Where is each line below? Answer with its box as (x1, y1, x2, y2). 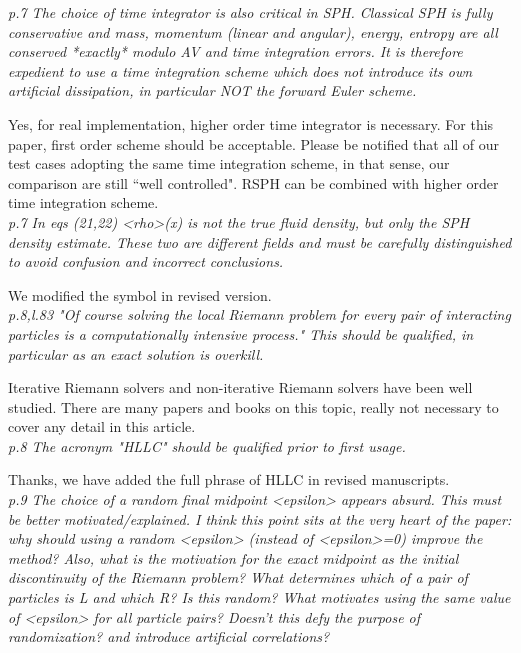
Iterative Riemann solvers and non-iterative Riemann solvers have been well (8, 377, 473, 398)
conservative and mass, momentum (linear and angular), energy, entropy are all (8, 21, 498, 42)
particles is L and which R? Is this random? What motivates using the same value (8, 587, 511, 608)
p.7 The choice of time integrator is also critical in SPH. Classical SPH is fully (8, 2, 493, 22)
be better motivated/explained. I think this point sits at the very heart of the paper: (8, 508, 512, 529)
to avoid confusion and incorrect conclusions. (8, 251, 284, 272)
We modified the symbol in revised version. (8, 284, 272, 305)
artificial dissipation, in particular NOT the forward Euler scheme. (8, 80, 417, 101)
